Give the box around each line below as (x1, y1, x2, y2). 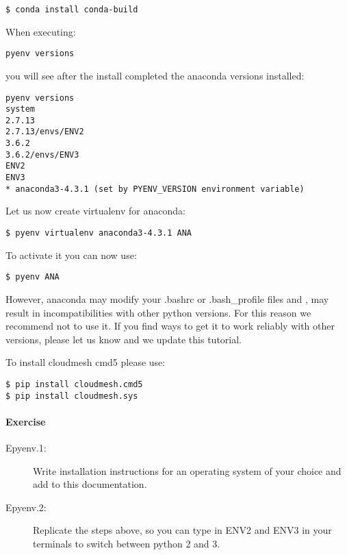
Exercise (5, 414, 46, 428)
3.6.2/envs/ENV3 (5, 149, 79, 160)
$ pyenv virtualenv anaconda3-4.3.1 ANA (5, 228, 192, 238)
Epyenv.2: (5, 500, 47, 514)
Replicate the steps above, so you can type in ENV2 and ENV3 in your (33, 523, 332, 537)
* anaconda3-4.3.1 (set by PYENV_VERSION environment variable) (5, 184, 305, 194)
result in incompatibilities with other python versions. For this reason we (5, 305, 311, 319)
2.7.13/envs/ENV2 (5, 127, 84, 137)
